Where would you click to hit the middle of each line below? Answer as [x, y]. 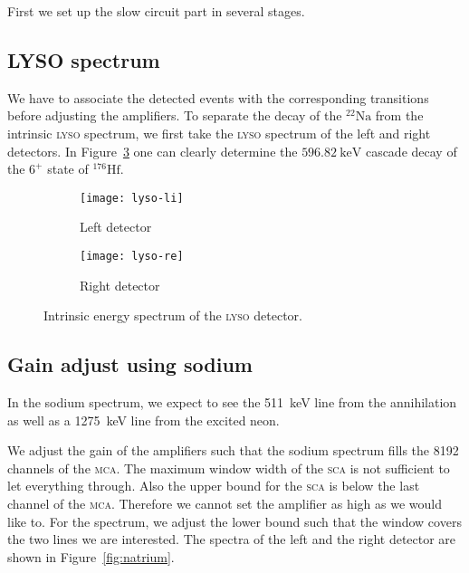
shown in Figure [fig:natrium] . [91, 556]
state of [68, 169]
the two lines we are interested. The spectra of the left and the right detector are [232, 539]
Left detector [116, 227]
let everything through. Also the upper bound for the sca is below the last [214, 486]
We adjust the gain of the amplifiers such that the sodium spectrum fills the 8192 [233, 450]
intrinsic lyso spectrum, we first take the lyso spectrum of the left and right [219, 133]
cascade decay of [411, 151]
